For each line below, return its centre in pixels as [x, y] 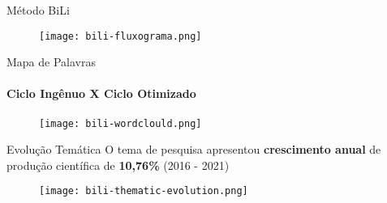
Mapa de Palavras [51, 62]
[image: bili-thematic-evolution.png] [144, 191]
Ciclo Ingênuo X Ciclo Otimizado [101, 93]
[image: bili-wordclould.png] [120, 123]
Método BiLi [38, 10]
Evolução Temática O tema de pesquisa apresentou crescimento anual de [194, 149]
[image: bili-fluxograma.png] [120, 36]
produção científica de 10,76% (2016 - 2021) [118, 165]
